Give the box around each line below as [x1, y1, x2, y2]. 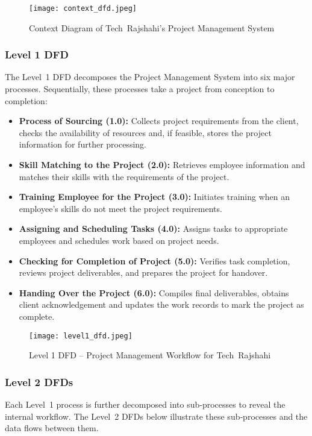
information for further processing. [19, 138, 146, 151]
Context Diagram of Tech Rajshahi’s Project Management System [29, 21, 275, 34]
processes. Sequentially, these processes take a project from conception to [5, 83, 275, 95]
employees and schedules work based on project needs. [19, 234, 219, 246]
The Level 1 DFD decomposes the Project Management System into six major [5, 70, 295, 83]
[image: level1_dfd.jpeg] [29, 331, 133, 340]
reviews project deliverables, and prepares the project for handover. [19, 266, 268, 279]
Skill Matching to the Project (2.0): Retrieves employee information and [19, 158, 305, 171]
